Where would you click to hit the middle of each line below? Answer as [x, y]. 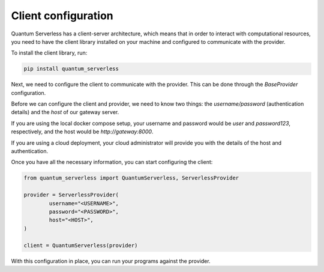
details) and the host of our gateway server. [65, 112]
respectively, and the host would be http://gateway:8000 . [82, 131]
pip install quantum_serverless [71, 69]
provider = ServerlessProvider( [71, 195]
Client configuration [62, 16]
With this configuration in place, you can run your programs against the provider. [111, 261]
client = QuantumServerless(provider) [81, 245]
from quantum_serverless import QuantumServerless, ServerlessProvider [131, 178]
